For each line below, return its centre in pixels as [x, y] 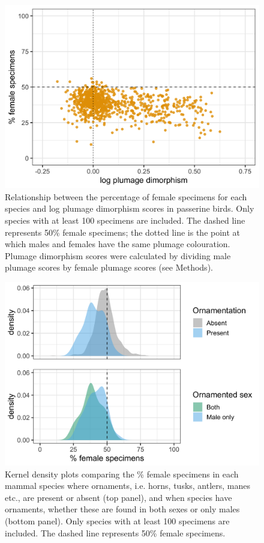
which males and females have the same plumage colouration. [118, 244]
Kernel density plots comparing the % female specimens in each [122, 474]
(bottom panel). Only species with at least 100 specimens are [117, 521]
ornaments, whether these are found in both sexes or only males [122, 509]
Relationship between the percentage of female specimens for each [126, 196]
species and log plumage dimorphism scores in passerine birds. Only [130, 208]
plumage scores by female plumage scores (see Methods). [109, 267]
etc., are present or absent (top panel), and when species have [118, 497]
